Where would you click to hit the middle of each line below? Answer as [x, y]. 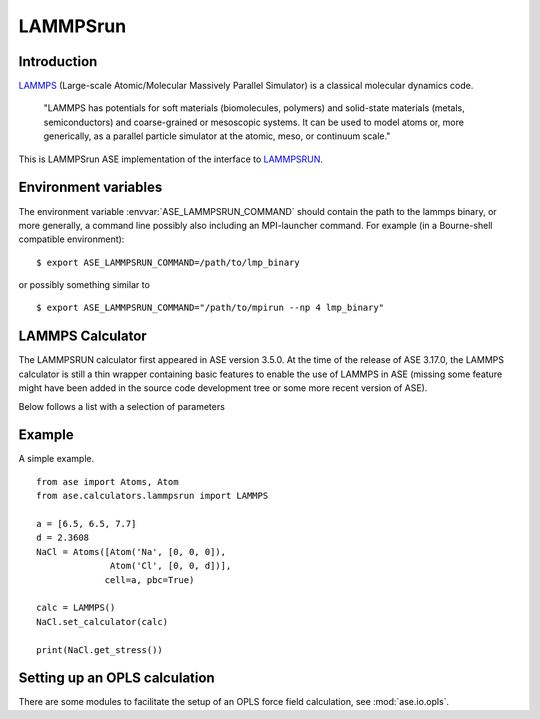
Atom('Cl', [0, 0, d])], [171, 566]
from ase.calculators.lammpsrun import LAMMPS [152, 496]
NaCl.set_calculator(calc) [102, 621]
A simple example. [56, 459]
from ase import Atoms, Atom [107, 481]
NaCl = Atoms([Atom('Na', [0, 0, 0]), [131, 551]
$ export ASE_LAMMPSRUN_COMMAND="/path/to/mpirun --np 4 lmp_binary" [210, 308]
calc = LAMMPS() [76, 608]
